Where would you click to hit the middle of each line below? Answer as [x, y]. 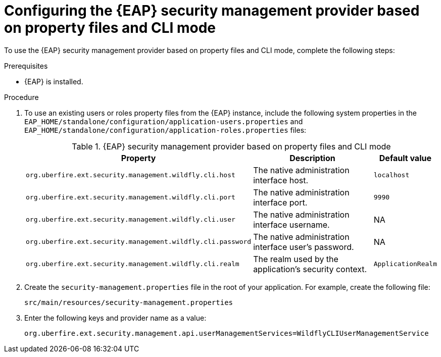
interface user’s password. [304, 247]
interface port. [280, 202]
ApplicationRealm [405, 264]
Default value [405, 158]
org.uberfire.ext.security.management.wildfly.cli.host [131, 175]
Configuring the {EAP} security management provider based [212, 11]
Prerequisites [26, 66]
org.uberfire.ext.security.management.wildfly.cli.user [131, 220]
